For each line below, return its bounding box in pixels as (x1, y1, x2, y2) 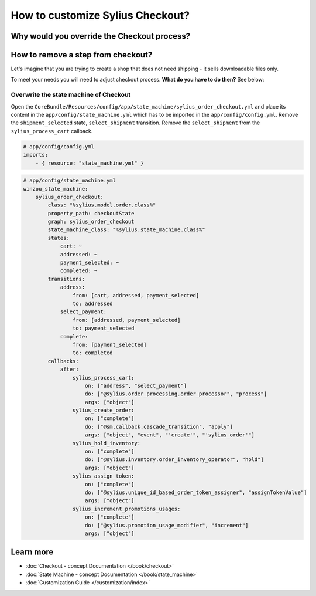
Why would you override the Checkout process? (11, 31, 191, 41)
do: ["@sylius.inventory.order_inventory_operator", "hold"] (85, 456, 265, 463)
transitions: (47, 276, 85, 282)
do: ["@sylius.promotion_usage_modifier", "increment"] (85, 522, 249, 529)
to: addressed (72, 300, 114, 307)
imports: (23, 151, 49, 158)
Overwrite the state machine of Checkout (11, 91, 131, 99)
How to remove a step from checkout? (11, 50, 153, 60)
